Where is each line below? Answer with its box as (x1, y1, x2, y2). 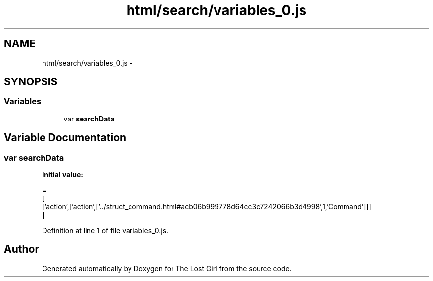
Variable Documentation (4, 131, 127, 144)
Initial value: (42, 170, 83, 179)
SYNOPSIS (4, 76, 58, 88)
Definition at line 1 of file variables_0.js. (42, 226, 169, 235)
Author (4, 243, 39, 256)
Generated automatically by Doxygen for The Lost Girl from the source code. (42, 264, 292, 273)
